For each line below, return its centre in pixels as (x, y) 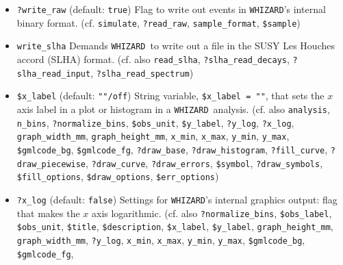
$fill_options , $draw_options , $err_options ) (118, 176)
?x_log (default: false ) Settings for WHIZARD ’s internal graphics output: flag (177, 199)
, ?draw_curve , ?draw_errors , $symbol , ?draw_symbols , (204, 163)
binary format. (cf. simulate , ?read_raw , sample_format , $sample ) (158, 22)
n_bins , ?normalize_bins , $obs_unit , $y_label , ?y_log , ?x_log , (155, 122)
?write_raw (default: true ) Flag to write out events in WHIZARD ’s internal (171, 9)
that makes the (48, 213)
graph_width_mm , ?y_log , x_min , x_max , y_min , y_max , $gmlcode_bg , (161, 239)
